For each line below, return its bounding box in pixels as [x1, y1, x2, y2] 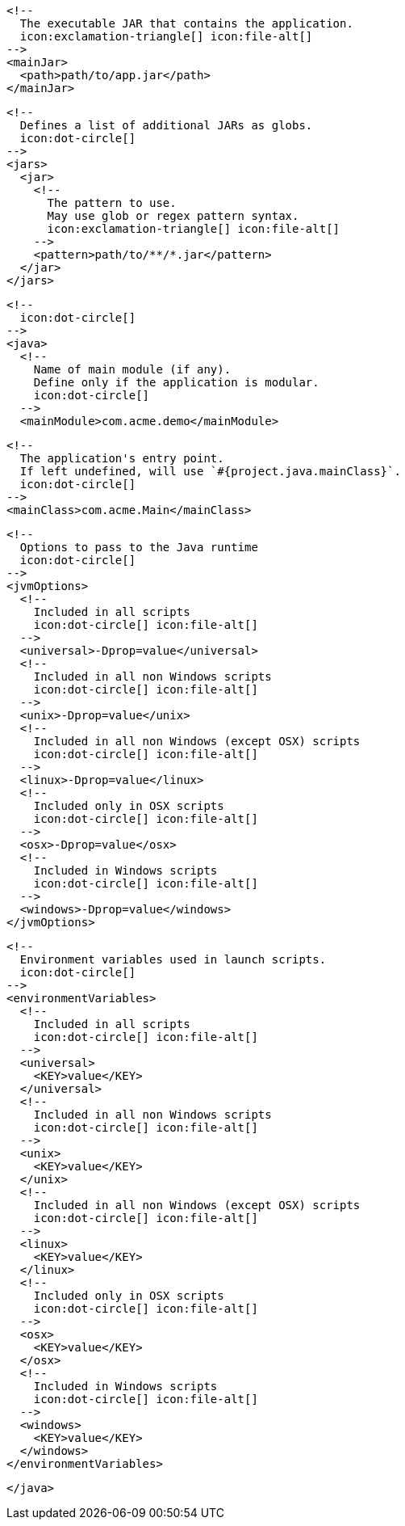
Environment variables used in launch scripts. [19, 953, 327, 966]
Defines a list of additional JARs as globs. [19, 119, 313, 132]
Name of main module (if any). [33, 363, 232, 376]
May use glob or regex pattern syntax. [47, 209, 299, 222]
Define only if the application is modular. [33, 376, 319, 389]
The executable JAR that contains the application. [19, 17, 353, 30]
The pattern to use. [47, 196, 177, 209]
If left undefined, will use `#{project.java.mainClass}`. [19, 465, 401, 478]
